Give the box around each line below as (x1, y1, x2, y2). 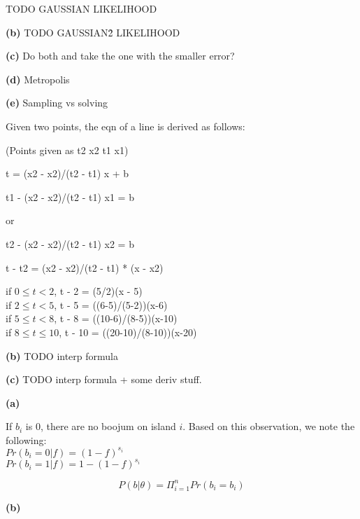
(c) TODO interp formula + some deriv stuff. (6, 372, 202, 387)
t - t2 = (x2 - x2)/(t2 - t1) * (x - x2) (6, 260, 164, 275)
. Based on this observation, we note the (182, 419, 355, 434)
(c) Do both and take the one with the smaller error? (6, 48, 235, 63)
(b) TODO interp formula (6, 348, 118, 363)
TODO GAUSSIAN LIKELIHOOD (6, 1, 157, 15)
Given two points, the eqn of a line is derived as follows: (6, 118, 245, 133)
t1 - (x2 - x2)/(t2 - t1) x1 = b (6, 189, 134, 204)
